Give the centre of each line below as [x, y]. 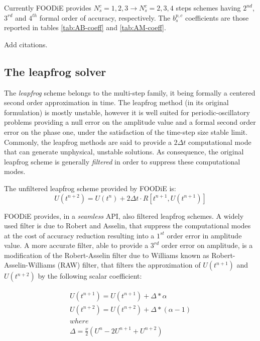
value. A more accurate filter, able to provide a [76, 245]
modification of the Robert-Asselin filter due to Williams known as [107, 255]
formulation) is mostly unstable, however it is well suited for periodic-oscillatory [127, 112]
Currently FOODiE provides [48, 8]
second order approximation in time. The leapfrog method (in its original [116, 102]
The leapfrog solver [55, 71]
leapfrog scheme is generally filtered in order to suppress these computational [122, 161]
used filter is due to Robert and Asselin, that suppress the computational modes [127, 226]
